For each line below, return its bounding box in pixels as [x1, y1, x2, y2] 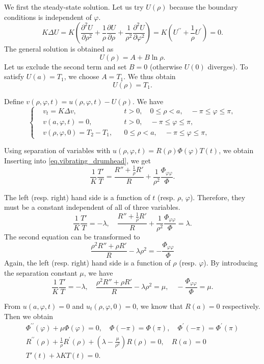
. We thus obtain [123, 71, 176, 82]
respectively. [222, 301, 260, 311]
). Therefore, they [190, 191, 246, 202]
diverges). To [207, 61, 248, 71]
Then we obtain [4, 310, 54, 321]
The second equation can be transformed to [4, 231, 140, 242]
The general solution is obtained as [4, 43, 114, 54]
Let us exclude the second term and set [4, 61, 127, 71]
